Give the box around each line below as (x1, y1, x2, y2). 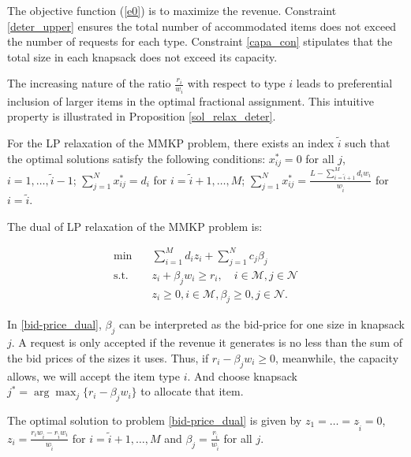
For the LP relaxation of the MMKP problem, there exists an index (7, 135, 334, 151)
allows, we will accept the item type (7, 367, 180, 384)
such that (345, 135, 390, 151)
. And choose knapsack (187, 367, 297, 384)
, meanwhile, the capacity (275, 349, 399, 366)
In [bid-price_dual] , (7, 316, 102, 333)
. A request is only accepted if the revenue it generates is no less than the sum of (11, 334, 403, 351)
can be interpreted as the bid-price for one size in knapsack (118, 316, 405, 333)
